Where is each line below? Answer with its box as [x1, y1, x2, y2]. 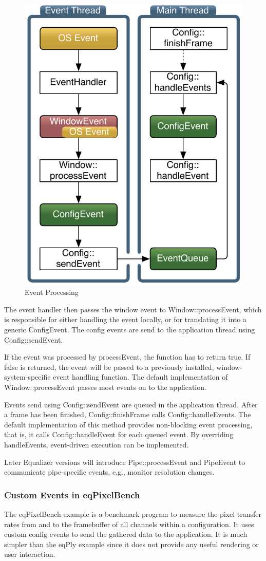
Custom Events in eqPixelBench [4, 488, 140, 501]
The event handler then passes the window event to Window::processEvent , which [4, 304, 262, 314]
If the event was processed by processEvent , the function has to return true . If [4, 351, 251, 362]
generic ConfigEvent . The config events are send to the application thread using [4, 324, 255, 335]
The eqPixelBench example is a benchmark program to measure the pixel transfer [4, 509, 261, 519]
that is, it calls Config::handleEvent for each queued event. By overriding [4, 429, 234, 440]
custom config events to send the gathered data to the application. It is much [4, 529, 248, 539]
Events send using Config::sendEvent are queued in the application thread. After [4, 399, 258, 409]
